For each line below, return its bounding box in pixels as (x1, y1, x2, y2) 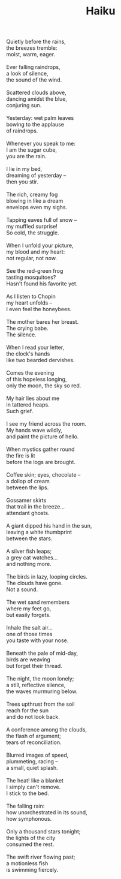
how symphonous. (6, 815, 52, 823)
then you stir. (6, 178, 39, 185)
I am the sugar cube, (6, 146, 58, 153)
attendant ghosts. (6, 510, 50, 517)
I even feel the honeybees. (6, 306, 72, 313)
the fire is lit (6, 452, 35, 459)
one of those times (6, 631, 53, 638)
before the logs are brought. (6, 459, 76, 466)
